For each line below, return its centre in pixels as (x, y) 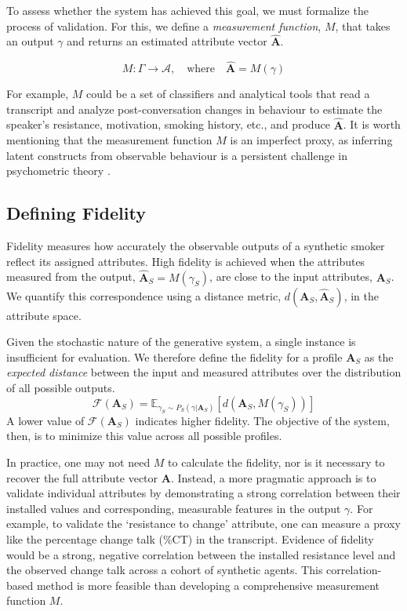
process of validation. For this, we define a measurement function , (164, 25)
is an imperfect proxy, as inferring (311, 140)
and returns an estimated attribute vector (167, 41)
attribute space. (44, 315)
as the (379, 356)
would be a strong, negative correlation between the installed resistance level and (201, 554)
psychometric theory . (58, 171)
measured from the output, (71, 276)
